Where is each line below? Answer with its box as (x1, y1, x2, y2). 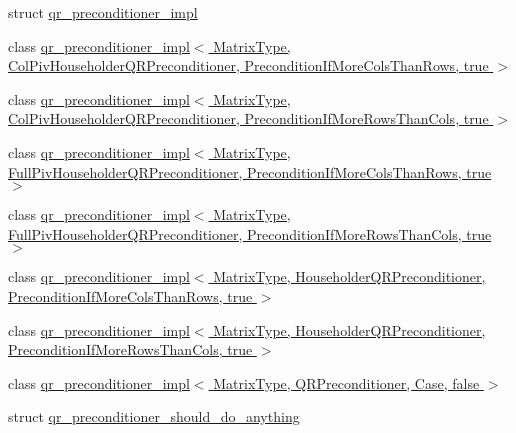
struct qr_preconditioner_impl (8, 2, 198, 22)
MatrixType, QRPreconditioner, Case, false (213, 372, 480, 393)
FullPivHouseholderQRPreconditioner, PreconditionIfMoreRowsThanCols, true (8, 223, 492, 244)
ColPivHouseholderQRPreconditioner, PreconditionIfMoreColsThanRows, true (8, 55, 489, 76)
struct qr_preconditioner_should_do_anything (8, 406, 300, 427)
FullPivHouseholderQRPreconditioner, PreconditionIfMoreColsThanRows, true (8, 161, 492, 182)
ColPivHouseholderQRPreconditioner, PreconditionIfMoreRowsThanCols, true (8, 108, 489, 129)
